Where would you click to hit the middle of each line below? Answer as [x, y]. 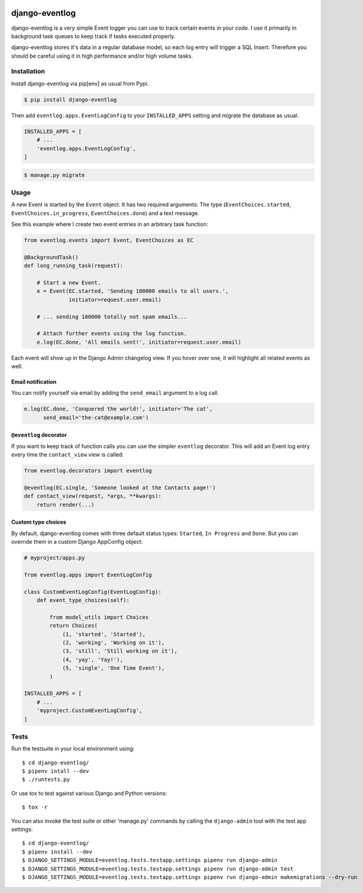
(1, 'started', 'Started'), [104, 634]
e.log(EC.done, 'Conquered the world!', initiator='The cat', [118, 409]
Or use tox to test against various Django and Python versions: [89, 793]
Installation [28, 72]
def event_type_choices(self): [83, 600]
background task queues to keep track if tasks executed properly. [93, 36]
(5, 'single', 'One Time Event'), [113, 668]
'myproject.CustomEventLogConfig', [89, 711]
